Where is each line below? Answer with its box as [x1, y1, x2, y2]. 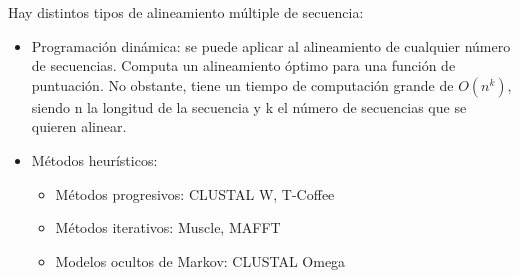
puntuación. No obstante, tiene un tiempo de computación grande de [31, 74, 454, 95]
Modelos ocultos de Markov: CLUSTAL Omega [55, 250, 346, 271]
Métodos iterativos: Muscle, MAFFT [55, 217, 281, 238]
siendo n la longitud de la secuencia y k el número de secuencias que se [31, 96, 467, 117]
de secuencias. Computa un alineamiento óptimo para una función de [31, 55, 456, 76]
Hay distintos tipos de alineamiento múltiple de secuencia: [8, 2, 364, 22]
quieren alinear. [31, 116, 127, 137]
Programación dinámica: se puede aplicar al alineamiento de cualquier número [31, 35, 511, 56]
